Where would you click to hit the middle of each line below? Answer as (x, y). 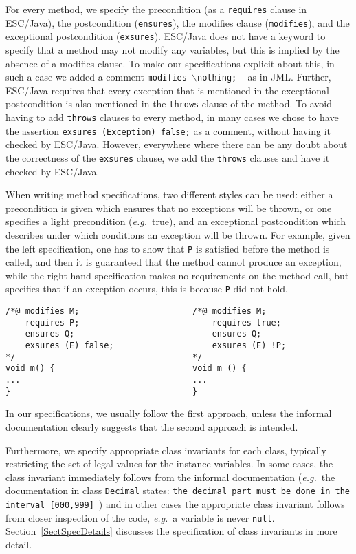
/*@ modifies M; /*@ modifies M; (136, 311)
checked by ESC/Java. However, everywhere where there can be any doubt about (177, 144)
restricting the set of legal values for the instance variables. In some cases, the (169, 464)
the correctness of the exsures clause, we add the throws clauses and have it (168, 157)
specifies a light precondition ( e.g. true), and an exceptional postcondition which (176, 221)
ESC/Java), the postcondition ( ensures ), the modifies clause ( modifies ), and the (178, 22)
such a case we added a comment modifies (96, 77)
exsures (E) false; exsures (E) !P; (156, 346)
